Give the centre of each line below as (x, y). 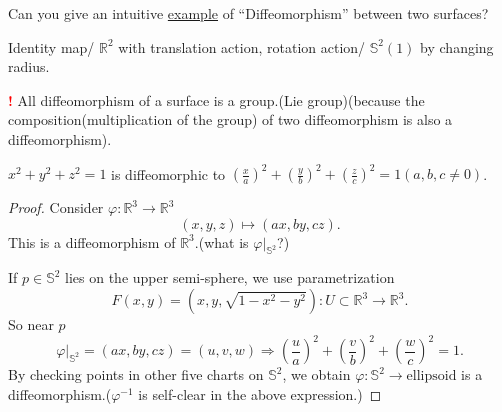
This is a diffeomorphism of (92, 241)
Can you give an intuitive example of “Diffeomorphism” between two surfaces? (248, 13)
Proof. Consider (56, 207)
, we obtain (316, 374)
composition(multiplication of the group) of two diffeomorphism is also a (230, 119)
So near (31, 324)
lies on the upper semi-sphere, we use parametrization (230, 277)
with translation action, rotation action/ (242, 46)
